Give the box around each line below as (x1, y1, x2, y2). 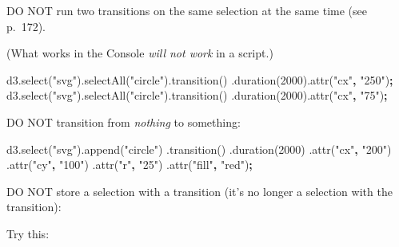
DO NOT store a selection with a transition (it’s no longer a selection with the (6, 182, 393, 199)
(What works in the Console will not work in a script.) (6, 45, 273, 61)
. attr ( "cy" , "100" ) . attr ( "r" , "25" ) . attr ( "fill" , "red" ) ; (6, 156, 253, 173)
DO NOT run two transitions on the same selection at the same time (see (6, 2, 367, 18)
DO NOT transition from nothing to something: (6, 113, 241, 130)
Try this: (6, 225, 50, 241)
